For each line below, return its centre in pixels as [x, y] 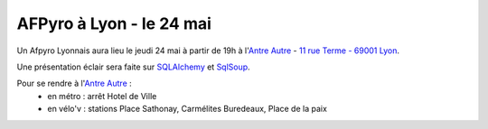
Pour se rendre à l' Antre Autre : [75, 83]
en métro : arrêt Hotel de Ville [102, 96]
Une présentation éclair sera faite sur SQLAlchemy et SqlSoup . [133, 67]
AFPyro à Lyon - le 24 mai [114, 23]
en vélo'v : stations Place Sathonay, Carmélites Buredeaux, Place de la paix [187, 109]
